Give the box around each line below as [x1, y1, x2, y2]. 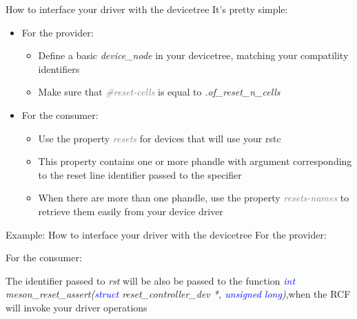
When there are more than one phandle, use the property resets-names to [38, 190, 349, 205]
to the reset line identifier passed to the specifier [38, 167, 242, 181]
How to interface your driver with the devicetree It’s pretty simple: [6, 2, 288, 16]
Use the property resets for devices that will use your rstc [38, 131, 281, 145]
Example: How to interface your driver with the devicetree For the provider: [6, 227, 327, 241]
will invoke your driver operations [6, 300, 147, 314]
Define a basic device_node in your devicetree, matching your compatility [38, 48, 349, 63]
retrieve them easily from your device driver [38, 203, 223, 218]
